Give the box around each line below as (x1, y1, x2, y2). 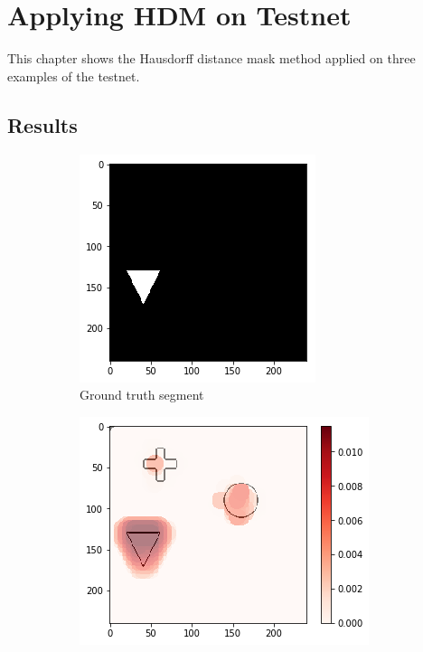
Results (7, 110, 78, 138)
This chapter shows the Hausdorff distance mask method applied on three (7, 49, 416, 68)
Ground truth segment (80, 385, 204, 404)
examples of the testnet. (7, 66, 140, 85)
